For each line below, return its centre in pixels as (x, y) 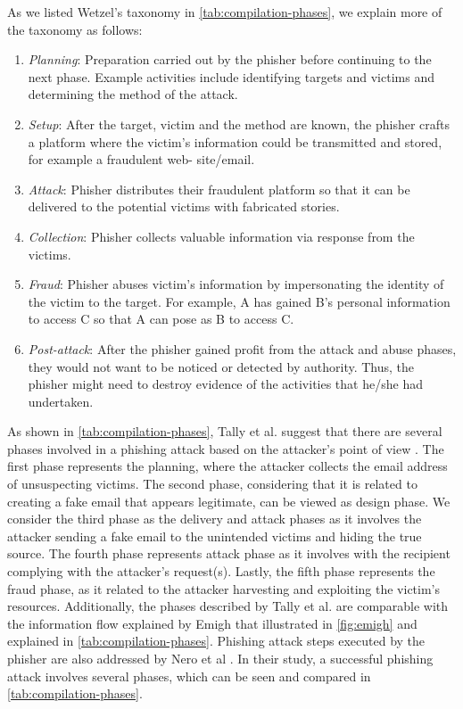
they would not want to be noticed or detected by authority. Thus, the (221, 366)
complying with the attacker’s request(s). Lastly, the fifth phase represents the (221, 571)
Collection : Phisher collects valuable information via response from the (221, 236)
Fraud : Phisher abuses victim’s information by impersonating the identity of (236, 284)
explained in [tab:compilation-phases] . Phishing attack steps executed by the (216, 641)
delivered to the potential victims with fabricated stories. (184, 206)
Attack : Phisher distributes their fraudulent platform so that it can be (219, 189)
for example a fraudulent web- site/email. (141, 159)
